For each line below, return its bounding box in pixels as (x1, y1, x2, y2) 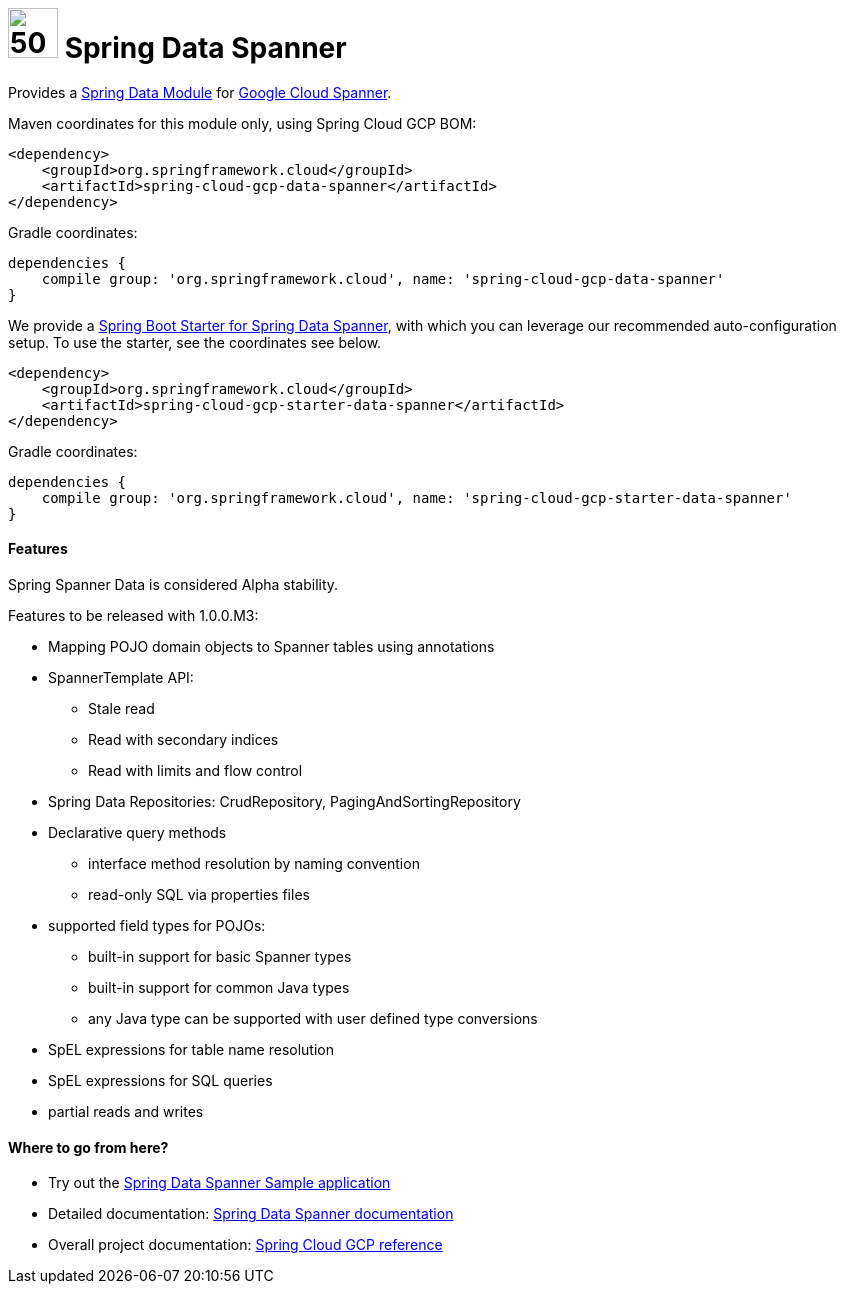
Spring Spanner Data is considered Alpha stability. (8, 575, 339, 593)
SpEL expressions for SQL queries (48, 1071, 273, 1089)
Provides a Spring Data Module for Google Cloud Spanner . (8, 83, 392, 101)
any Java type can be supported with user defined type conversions (88, 1009, 538, 1027)
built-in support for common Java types (88, 978, 350, 996)
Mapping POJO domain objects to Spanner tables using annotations (48, 637, 495, 655)
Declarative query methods (48, 823, 227, 841)
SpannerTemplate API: (48, 668, 194, 686)
